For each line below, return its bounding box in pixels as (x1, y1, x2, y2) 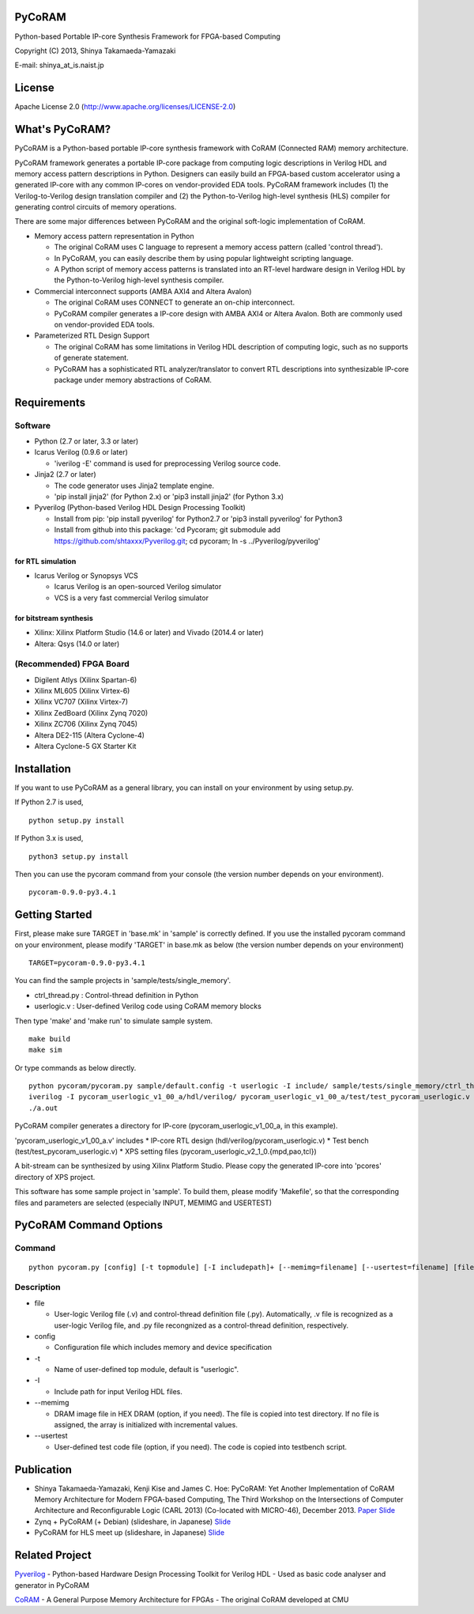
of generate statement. (54, 353, 130, 363)
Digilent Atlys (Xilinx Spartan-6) (34, 675, 137, 684)
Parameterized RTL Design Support (34, 331, 150, 340)
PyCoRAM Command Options (14, 1219, 164, 1232)
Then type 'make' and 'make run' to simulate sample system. (14, 1016, 213, 1026)
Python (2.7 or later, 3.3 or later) (34, 437, 139, 446)
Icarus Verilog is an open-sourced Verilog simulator (54, 582, 222, 592)
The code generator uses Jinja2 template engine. (54, 481, 215, 490)
